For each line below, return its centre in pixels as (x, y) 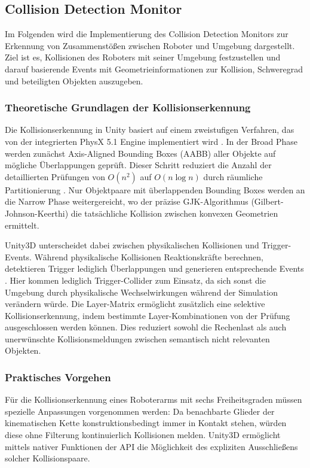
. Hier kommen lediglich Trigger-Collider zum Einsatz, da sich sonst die (135, 280)
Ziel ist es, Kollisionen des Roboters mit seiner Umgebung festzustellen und (143, 57)
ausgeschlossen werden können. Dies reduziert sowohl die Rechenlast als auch (146, 327)
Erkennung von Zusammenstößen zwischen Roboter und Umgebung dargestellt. (150, 45)
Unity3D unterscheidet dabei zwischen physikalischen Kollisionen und (132, 245)
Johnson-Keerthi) (37, 213)
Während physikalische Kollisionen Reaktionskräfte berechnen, (149, 256)
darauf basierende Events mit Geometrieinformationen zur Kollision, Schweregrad (154, 69)
